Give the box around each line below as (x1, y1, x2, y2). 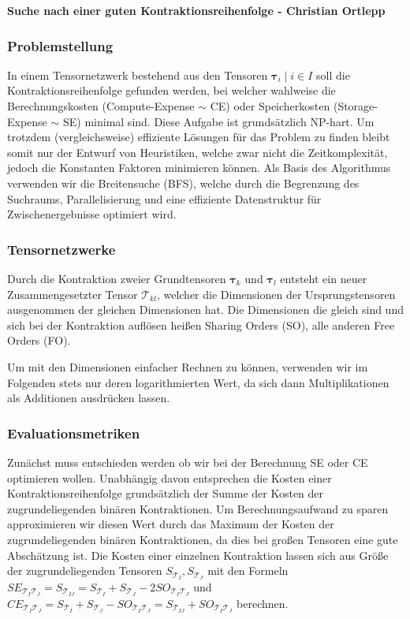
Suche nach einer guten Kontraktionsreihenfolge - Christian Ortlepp (7, 2, 386, 18)
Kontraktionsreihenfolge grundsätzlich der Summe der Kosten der (7, 485, 324, 502)
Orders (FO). (7, 332, 71, 349)
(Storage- (333, 98, 378, 114)
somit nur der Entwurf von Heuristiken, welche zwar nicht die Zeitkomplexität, (7, 144, 388, 160)
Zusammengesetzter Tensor (7, 285, 138, 302)
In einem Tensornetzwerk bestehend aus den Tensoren (7, 66, 268, 83)
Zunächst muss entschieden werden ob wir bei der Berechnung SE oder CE (7, 453, 368, 470)
